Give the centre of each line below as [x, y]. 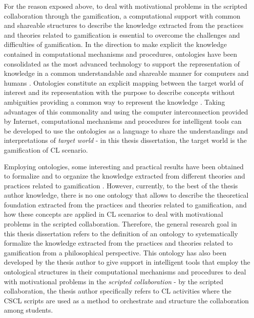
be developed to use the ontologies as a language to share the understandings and [126, 130]
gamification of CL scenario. [46, 149]
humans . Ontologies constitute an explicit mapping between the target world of [124, 82]
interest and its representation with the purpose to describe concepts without [119, 92]
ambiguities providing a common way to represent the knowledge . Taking [115, 102]
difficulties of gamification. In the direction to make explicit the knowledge [116, 44]
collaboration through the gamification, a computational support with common [122, 15]
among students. [29, 310]
